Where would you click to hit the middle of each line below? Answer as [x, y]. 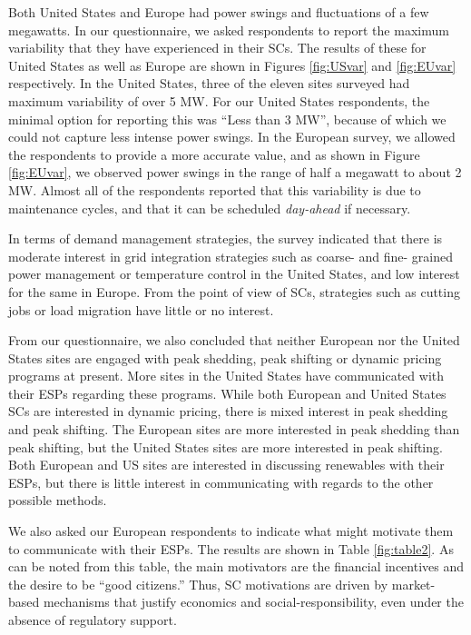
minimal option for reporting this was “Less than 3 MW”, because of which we [227, 119]
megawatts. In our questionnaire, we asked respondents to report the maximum [229, 30]
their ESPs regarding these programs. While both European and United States [227, 393]
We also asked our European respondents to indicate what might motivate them [231, 531]
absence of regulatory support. [93, 620]
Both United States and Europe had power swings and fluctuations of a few [219, 12]
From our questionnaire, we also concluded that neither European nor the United [234, 340]
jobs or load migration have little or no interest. [141, 309]
